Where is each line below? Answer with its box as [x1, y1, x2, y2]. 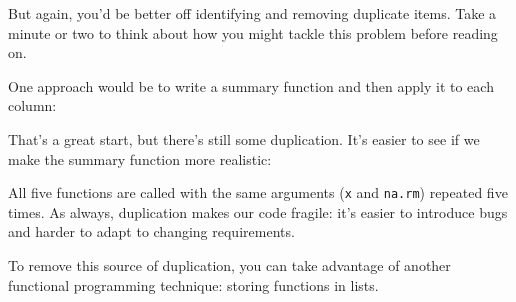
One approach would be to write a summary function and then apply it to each [8, 75, 494, 96]
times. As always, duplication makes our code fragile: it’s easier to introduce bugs [8, 201, 508, 222]
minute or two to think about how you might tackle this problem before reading [8, 22, 498, 43]
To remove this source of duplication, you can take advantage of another [8, 255, 451, 275]
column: [8, 95, 57, 116]
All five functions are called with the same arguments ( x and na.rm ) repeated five [8, 182, 508, 203]
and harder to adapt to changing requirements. [8, 221, 295, 242]
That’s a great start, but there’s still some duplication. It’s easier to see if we [8, 128, 480, 149]
